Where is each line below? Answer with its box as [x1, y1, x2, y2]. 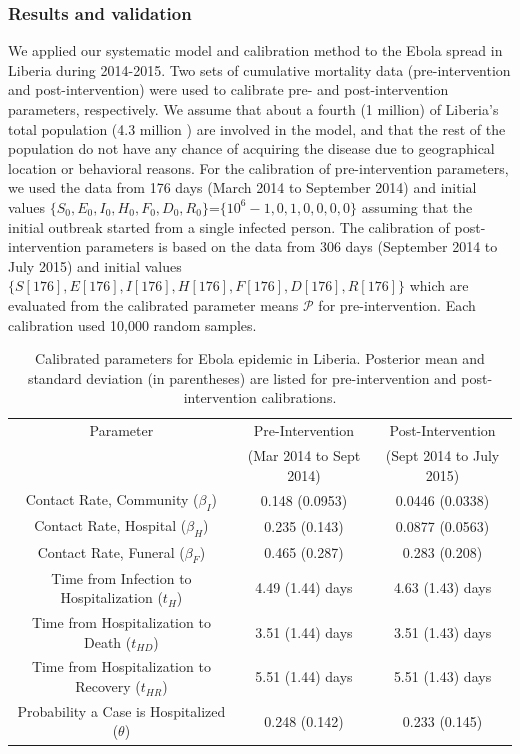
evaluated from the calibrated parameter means [8, 294, 299, 315]
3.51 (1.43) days [393, 621, 492, 642]
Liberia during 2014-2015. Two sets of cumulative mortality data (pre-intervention [8, 59, 511, 80]
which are [409, 275, 469, 296]
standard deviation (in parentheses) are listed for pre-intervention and [27, 367, 457, 388]
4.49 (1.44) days [255, 577, 353, 598]
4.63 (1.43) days [393, 577, 492, 598]
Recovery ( [75, 676, 141, 697]
